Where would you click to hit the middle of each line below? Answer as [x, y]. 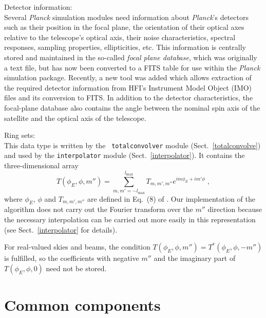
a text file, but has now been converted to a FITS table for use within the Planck [132, 67]
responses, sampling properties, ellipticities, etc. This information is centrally [125, 47]
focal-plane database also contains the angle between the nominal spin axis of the [132, 107]
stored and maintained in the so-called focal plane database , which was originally [131, 57]
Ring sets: [20, 135]
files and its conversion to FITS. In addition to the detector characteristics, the [129, 98]
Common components [82, 304]
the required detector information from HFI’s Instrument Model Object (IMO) [128, 87]
